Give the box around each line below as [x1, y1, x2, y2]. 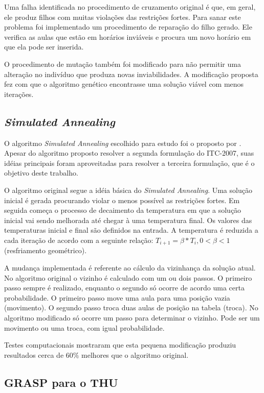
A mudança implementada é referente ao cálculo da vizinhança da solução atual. [4, 262, 256, 273]
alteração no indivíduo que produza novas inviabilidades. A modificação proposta [4, 68, 258, 79]
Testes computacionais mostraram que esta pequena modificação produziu [4, 339, 236, 350]
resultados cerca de [4, 349, 64, 360]
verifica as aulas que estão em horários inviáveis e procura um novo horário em [4, 31, 251, 42]
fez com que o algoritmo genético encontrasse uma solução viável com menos [4, 79, 244, 89]
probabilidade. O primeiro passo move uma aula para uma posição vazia [4, 292, 230, 303]
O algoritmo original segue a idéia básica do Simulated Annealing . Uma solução [4, 184, 252, 195]
